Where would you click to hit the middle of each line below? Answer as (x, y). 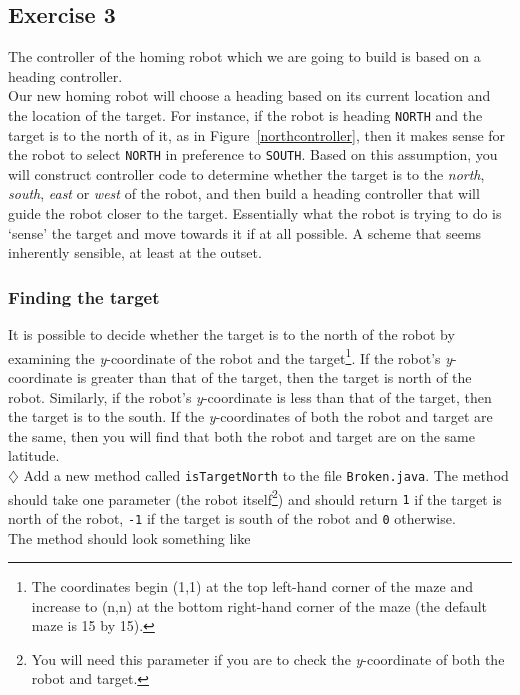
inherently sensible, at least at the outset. (135, 252)
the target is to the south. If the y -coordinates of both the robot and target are (250, 416)
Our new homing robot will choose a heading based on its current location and (249, 95)
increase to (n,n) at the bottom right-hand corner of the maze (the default (259, 605)
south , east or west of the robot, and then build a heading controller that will (244, 193)
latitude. (34, 455)
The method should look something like (129, 537)
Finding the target (84, 296)
